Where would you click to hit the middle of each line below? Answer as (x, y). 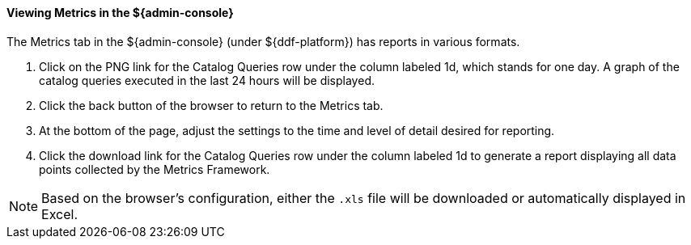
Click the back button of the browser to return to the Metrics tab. (211, 105)
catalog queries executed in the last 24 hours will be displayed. (207, 80)
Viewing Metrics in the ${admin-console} (120, 13)
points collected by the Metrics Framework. (155, 169)
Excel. (60, 214)
